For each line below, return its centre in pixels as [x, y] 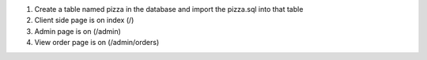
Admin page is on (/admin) [78, 31]
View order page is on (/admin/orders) [97, 43]
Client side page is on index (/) [84, 21]
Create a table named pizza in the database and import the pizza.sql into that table [169, 9]
